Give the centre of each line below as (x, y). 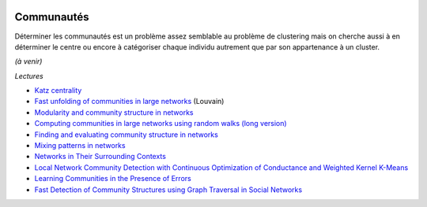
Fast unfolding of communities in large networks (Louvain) (129, 102)
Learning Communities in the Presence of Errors (113, 179)
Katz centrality (58, 91)
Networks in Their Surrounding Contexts (100, 157)
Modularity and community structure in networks (114, 112)
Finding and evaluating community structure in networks (127, 135)
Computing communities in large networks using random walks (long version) (161, 124)
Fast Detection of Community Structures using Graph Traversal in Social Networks (168, 190)
